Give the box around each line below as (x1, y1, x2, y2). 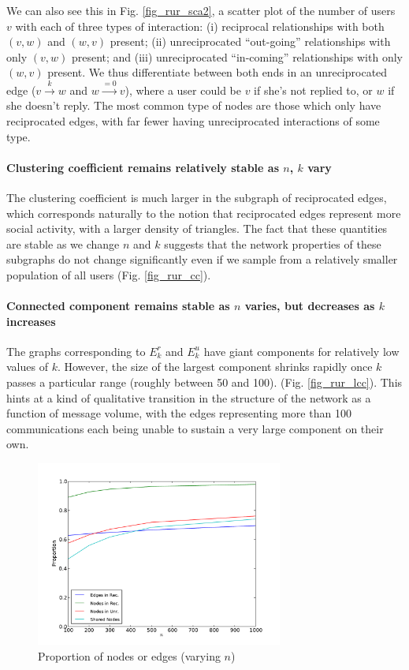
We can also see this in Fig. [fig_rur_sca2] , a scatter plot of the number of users (6, 2, 396, 18)
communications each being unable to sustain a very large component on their (6, 420, 384, 436)
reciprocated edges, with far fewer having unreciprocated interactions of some (6, 112, 380, 129)
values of (6, 358, 48, 375)
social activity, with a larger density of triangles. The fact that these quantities (6, 220, 388, 237)
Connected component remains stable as (6, 298, 230, 314)
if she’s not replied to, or (254, 81, 373, 98)
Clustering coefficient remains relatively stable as (6, 159, 279, 175)
